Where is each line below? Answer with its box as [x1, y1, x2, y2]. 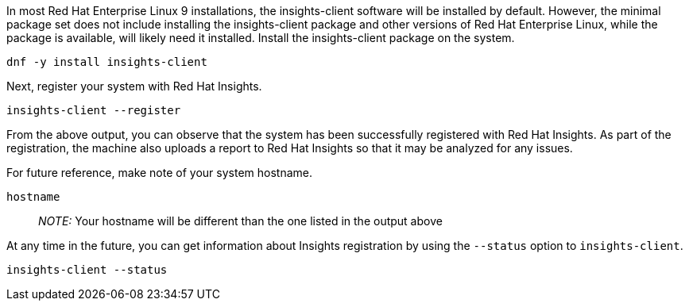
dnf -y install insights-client [6, 56, 207, 68]
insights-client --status [6, 263, 168, 276]
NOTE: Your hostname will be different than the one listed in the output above [38, 214, 443, 228]
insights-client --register [6, 104, 181, 117]
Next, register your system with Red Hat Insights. [6, 79, 262, 93]
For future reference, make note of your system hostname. [6, 166, 312, 179]
